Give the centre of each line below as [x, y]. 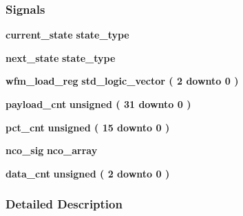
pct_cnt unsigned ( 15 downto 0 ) [88, 127]
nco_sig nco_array [52, 150]
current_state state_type [67, 35]
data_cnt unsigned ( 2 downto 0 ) [88, 173]
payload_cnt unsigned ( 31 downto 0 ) [98, 104]
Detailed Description [64, 204]
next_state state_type [61, 57]
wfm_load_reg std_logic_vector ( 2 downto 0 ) [122, 81]
